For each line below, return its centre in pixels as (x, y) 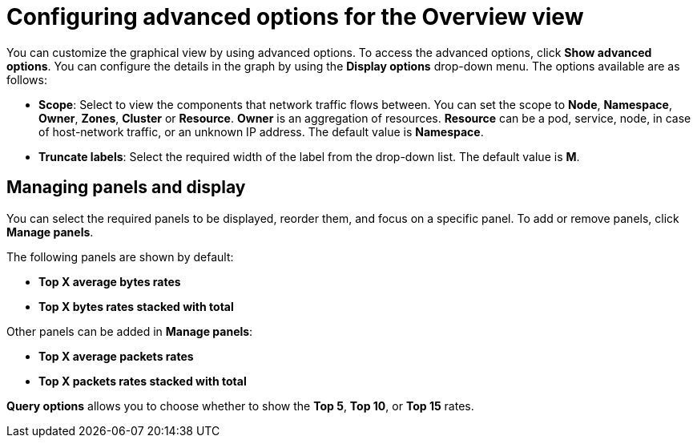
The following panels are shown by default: (120, 256)
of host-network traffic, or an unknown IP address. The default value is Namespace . (261, 131)
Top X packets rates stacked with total (143, 381)
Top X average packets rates (116, 356)
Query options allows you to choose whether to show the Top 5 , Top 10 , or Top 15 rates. (240, 406)
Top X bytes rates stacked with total (136, 306)
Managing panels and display (126, 188)
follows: (27, 79)
